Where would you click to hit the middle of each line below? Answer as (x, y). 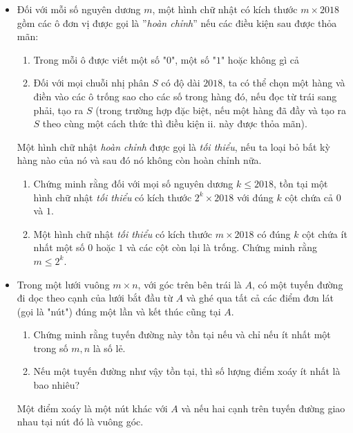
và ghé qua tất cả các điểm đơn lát (260, 298)
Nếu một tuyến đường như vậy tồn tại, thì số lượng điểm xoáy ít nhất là (187, 371)
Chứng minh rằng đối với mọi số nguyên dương (133, 183)
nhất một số (59, 247)
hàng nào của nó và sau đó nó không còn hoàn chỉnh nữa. (139, 160)
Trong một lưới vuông (63, 284)
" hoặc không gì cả (260, 59)
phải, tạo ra (58, 110)
